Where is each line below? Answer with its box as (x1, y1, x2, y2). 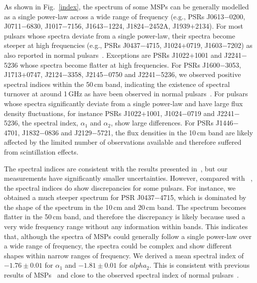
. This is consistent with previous (149, 260, 250, 270)
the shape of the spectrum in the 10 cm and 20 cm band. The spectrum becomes (4, 202, 246, 212)
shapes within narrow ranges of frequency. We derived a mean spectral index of (4, 250, 244, 260)
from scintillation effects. (4, 146, 79, 157)
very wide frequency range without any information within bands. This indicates (4, 221, 248, 232)
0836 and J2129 (44, 127, 92, 137)
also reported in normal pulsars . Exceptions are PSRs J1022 (4, 49, 189, 60)
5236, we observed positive (161, 69, 241, 80)
